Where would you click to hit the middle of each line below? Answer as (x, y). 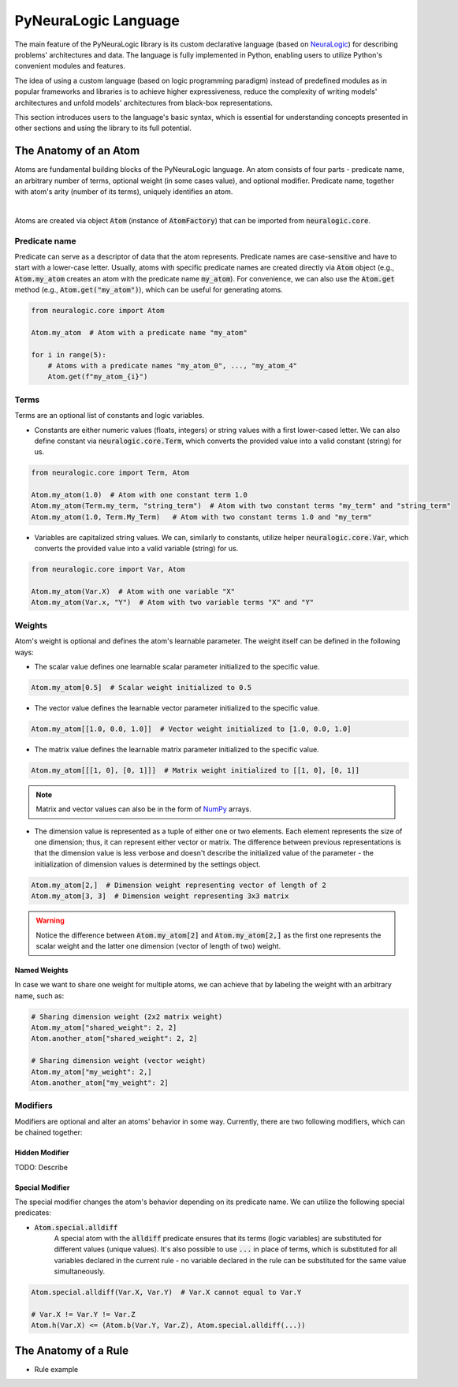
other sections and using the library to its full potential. (103, 128)
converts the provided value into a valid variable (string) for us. (136, 549)
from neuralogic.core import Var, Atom (108, 569)
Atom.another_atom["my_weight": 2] (100, 1083)
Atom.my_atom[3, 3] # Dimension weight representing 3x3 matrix (160, 896)
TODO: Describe (41, 1167)
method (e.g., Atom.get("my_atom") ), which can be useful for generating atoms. (149, 290)
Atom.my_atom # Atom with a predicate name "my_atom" (139, 332)
